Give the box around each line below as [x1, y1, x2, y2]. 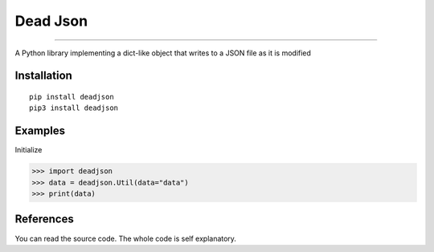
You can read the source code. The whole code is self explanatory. [14, 234, 237, 243]
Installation [14, 69, 72, 83]
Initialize [14, 145, 43, 155]
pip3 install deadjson [29, 104, 119, 112]
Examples [14, 124, 66, 138]
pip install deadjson [29, 92, 114, 101]
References [14, 213, 74, 226]
